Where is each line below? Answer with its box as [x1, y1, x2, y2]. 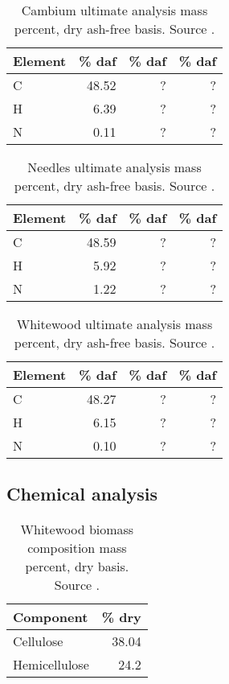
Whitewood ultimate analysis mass [16, 315, 213, 333]
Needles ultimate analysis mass [27, 158, 202, 176]
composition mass [27, 538, 127, 558]
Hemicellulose [13, 655, 89, 674]
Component [13, 608, 88, 627]
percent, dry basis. [25, 557, 129, 576]
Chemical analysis [6, 481, 158, 506]
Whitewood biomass [20, 520, 134, 539]
